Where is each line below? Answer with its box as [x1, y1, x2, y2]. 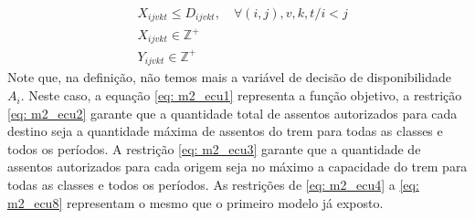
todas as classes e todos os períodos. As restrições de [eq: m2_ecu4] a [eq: [7, 175, 419, 194]
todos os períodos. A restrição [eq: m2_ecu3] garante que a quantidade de [7, 139, 421, 158]
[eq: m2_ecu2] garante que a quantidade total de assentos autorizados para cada [7, 103, 458, 122]
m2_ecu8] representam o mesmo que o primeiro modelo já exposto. [7, 193, 384, 212]
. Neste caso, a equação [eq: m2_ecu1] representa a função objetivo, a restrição [20, 86, 462, 105]
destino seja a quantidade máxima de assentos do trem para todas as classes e [7, 121, 443, 141]
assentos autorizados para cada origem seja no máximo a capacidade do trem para [7, 157, 468, 176]
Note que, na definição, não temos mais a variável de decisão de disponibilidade [7, 68, 452, 87]
